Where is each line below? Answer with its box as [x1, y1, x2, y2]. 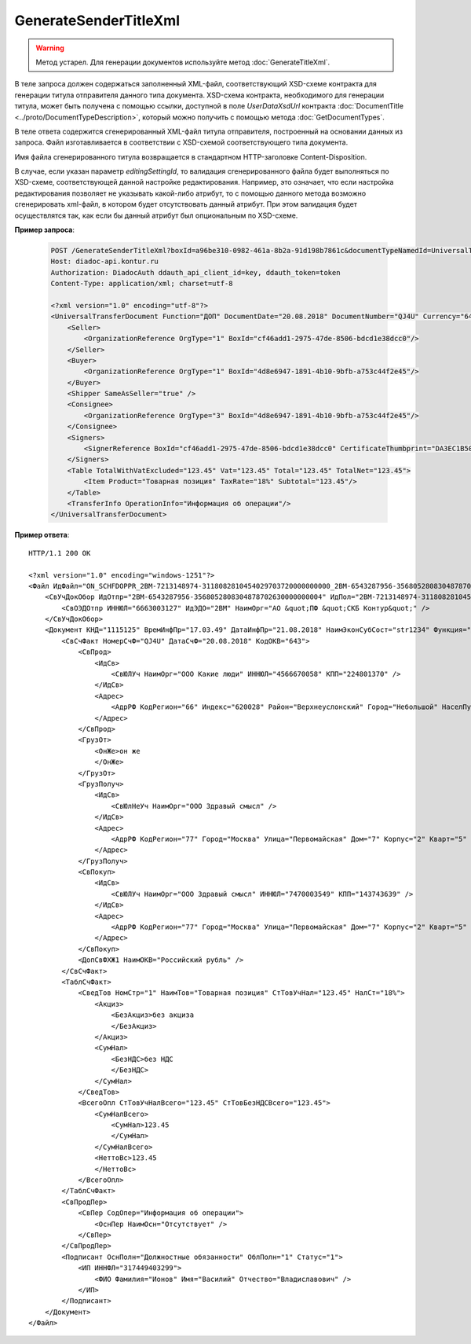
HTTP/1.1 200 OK [28, 549, 91, 557]
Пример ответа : [14, 531, 70, 540]
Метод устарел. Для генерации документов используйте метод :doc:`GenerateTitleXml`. [35, 57, 330, 67]
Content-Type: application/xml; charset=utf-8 [50, 279, 233, 288]
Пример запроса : [14, 225, 75, 235]
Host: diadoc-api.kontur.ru [50, 257, 159, 266]
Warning [35, 43, 64, 53]
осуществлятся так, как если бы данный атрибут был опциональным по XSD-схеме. [14, 211, 298, 220]
